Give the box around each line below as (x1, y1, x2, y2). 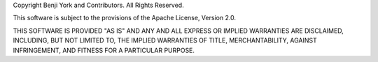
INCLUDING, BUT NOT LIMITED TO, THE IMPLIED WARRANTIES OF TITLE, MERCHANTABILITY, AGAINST (13, 36, 318, 45)
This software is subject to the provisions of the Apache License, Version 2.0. (13, 14, 237, 22)
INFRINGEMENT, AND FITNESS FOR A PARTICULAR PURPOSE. (13, 46, 195, 54)
